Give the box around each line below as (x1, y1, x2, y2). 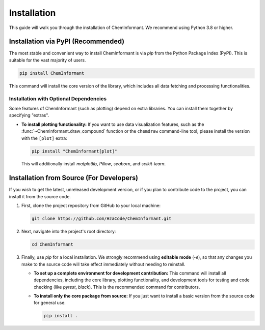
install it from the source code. (9, 193, 71, 199)
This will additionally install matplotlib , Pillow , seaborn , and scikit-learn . (21, 161, 166, 167)
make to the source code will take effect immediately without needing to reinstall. (21, 261, 185, 267)
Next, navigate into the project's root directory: (21, 229, 116, 235)
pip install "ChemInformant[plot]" (31, 148, 117, 154)
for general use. (33, 300, 66, 306)
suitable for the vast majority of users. (9, 57, 86, 63)
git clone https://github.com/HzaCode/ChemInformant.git (31, 216, 172, 221)
